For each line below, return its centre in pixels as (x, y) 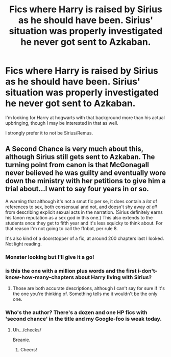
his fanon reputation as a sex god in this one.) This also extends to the (79, 217)
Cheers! (29, 350)
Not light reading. (23, 243)
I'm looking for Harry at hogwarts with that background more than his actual (85, 117)
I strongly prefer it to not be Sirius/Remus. (49, 133)
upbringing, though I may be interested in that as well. (62, 123)
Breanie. (21, 340)
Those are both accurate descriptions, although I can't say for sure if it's (89, 288)
